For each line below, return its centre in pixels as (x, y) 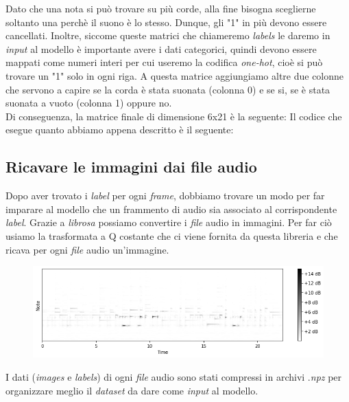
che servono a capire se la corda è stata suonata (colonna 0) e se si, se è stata (168, 89)
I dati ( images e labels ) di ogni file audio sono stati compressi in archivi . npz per (174, 376)
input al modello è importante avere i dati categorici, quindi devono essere (161, 48)
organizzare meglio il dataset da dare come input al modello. (132, 390)
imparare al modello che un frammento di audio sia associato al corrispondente (171, 209)
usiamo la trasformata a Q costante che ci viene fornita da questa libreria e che (172, 235)
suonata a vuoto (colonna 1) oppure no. (89, 103)
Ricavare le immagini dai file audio (131, 167)
